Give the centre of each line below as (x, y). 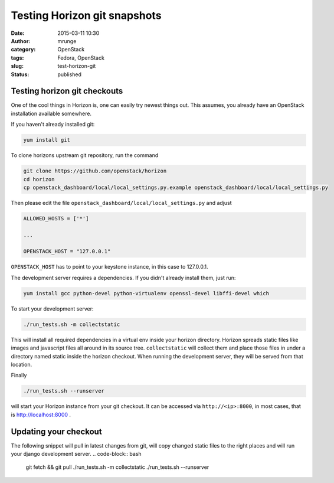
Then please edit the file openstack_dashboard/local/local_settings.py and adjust (122, 203)
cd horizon (39, 179)
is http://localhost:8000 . (41, 415)
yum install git (47, 140)
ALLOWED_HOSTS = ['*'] (56, 218)
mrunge (67, 41)
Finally (19, 376)
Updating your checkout (57, 431)
